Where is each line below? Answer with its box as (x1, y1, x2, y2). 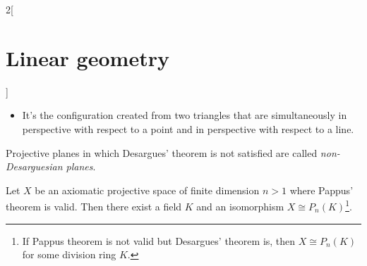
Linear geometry (6, 43, 169, 72)
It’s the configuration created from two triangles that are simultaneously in (22, 108, 347, 122)
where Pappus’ (289, 182, 354, 197)
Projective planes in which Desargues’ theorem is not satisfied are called (6, 145, 318, 160)
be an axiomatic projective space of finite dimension (35, 182, 260, 197)
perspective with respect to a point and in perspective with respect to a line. (22, 121, 354, 136)
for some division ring (22, 247, 116, 262)
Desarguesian (6, 159, 63, 174)
